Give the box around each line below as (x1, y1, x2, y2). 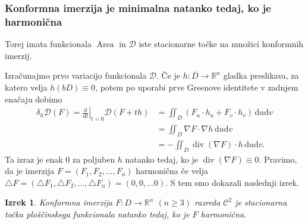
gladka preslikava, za (223, 69, 299, 82)
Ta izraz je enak (5, 153, 63, 165)
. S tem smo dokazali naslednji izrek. (165, 176, 299, 188)
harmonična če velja (136, 164, 209, 177)
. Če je (156, 69, 181, 82)
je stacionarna (235, 196, 287, 209)
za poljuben (72, 153, 115, 165)
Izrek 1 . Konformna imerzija (5, 196, 113, 209)
